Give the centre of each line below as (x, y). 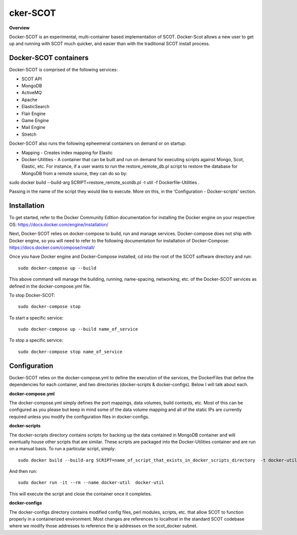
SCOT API (32, 79)
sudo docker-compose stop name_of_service (70, 352)
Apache (29, 100)
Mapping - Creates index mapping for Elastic (67, 152)
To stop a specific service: (36, 340)
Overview (19, 28)
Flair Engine (34, 114)
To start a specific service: (36, 318)
